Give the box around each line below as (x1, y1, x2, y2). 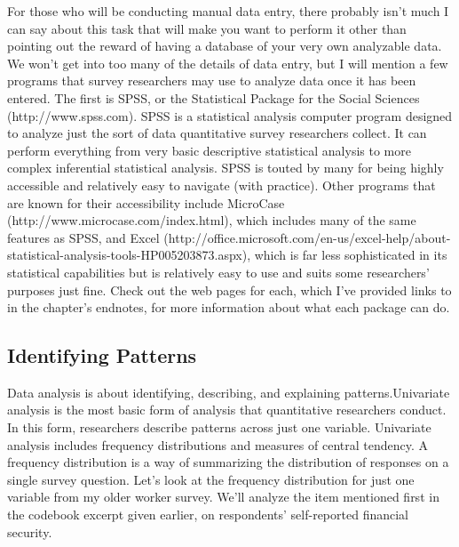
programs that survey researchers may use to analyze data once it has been (7, 71, 416, 90)
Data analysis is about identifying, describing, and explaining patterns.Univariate (7, 382, 450, 401)
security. (7, 522, 52, 541)
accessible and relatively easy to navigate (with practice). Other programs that (7, 175, 436, 194)
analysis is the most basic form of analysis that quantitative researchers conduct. (7, 400, 447, 419)
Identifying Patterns (7, 342, 197, 369)
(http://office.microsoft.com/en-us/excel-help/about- (163, 228, 451, 246)
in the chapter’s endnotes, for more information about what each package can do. (7, 298, 450, 317)
